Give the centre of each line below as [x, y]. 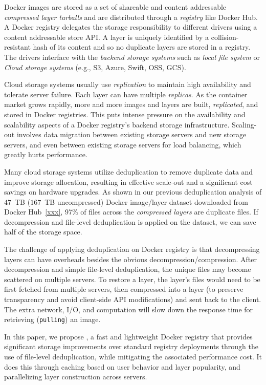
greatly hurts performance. [46, 154]
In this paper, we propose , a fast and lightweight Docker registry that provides [128, 336]
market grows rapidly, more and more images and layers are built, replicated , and [131, 104]
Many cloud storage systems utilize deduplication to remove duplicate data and [129, 171]
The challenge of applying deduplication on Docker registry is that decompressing [132, 249]
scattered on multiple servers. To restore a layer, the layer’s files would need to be [132, 279]
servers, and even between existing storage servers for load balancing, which [123, 144]
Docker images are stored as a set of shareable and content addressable [115, 7]
